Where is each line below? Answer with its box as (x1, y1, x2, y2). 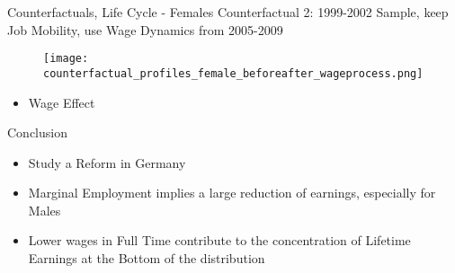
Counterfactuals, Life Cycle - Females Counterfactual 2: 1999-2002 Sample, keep (7, 3, 449, 21)
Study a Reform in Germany (28, 153, 186, 172)
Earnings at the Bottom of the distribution (28, 249, 265, 268)
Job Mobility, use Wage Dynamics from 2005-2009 (7, 20, 283, 39)
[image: (43, 52, 89, 66)
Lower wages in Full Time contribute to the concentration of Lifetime (28, 231, 411, 250)
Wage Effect (28, 92, 95, 111)
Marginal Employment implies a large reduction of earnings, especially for (28, 183, 436, 202)
